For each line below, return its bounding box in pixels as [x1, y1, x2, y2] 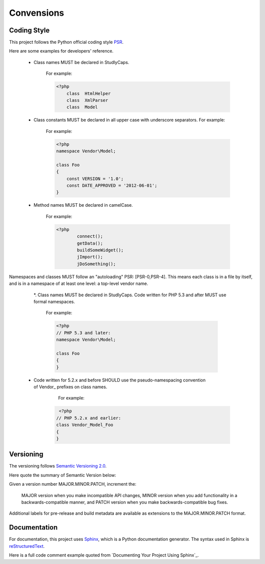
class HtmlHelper [66, 91, 111, 96]
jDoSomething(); [77, 261, 116, 267]
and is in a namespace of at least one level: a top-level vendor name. [9, 281, 148, 286]
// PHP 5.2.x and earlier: [56, 415, 121, 421]
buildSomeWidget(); [77, 248, 124, 253]
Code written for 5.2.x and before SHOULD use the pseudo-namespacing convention [33, 377, 206, 383]
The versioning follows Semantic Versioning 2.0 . [9, 463, 107, 469]
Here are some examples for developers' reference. [9, 48, 114, 54]
